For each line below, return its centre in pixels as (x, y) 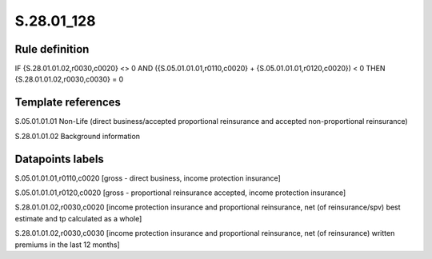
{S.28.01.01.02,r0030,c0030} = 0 (69, 79)
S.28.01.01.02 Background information (77, 136)
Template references (68, 103)
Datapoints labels (59, 159)
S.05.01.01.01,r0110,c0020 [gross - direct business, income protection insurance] (148, 178)
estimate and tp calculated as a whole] (78, 218)
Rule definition (52, 49)
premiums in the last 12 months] (67, 245)
